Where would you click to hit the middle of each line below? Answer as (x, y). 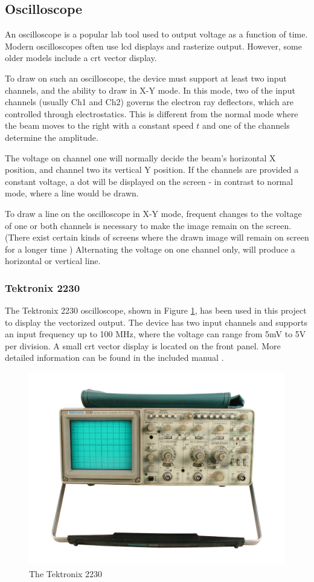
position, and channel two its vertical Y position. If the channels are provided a (152, 170)
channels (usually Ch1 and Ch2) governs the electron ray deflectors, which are (149, 102)
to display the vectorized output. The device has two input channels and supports (156, 322)
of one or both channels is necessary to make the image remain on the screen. (148, 225)
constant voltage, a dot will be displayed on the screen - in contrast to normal (149, 181)
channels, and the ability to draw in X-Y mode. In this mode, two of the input (150, 90)
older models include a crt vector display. (81, 58)
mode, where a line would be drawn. (72, 193)
